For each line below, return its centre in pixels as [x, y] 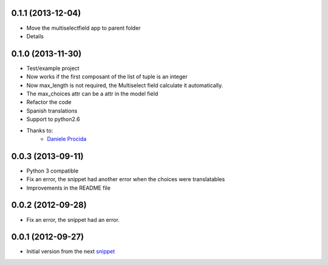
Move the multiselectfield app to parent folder [84, 28]
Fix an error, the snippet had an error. [73, 219]
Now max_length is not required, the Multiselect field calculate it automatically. [125, 85]
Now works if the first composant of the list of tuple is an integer [107, 77]
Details [35, 36]
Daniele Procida [67, 139]
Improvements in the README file [68, 188]
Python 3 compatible [53, 171]
